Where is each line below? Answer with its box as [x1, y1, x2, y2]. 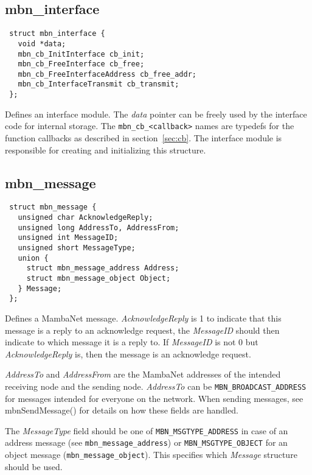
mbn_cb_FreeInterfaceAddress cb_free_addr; [18, 69, 196, 79]
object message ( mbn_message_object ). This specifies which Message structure [5, 448, 297, 461]
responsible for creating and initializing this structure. [5, 143, 206, 156]
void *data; [18, 39, 66, 48]
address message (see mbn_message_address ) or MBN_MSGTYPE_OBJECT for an [5, 436, 288, 449]
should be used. [5, 460, 63, 473]
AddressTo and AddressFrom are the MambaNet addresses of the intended [5, 368, 281, 381]
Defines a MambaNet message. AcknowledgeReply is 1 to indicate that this [5, 312, 282, 324]
